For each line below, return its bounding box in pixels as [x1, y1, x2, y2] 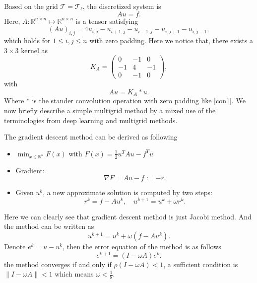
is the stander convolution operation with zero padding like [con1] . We [32, 95, 246, 106]
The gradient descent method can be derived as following [4, 132, 178, 142]
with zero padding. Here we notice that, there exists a [89, 35, 254, 45]
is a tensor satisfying [75, 15, 138, 26]
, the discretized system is [82, 1, 161, 11]
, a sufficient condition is [163, 259, 238, 269]
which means [55, 269, 94, 279]
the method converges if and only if [4, 259, 112, 269]
